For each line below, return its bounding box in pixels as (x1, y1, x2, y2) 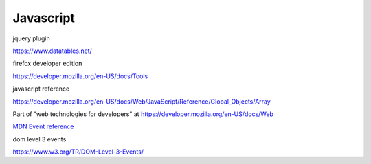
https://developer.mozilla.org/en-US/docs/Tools (12, 72, 148, 80)
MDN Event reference (12, 122, 74, 130)
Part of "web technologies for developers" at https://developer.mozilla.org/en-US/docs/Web (12, 110, 274, 118)
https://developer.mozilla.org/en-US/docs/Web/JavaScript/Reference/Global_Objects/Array (12, 97, 271, 106)
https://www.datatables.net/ (12, 47, 92, 55)
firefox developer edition (12, 59, 82, 68)
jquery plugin (12, 34, 51, 43)
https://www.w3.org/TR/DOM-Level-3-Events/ (12, 148, 144, 156)
